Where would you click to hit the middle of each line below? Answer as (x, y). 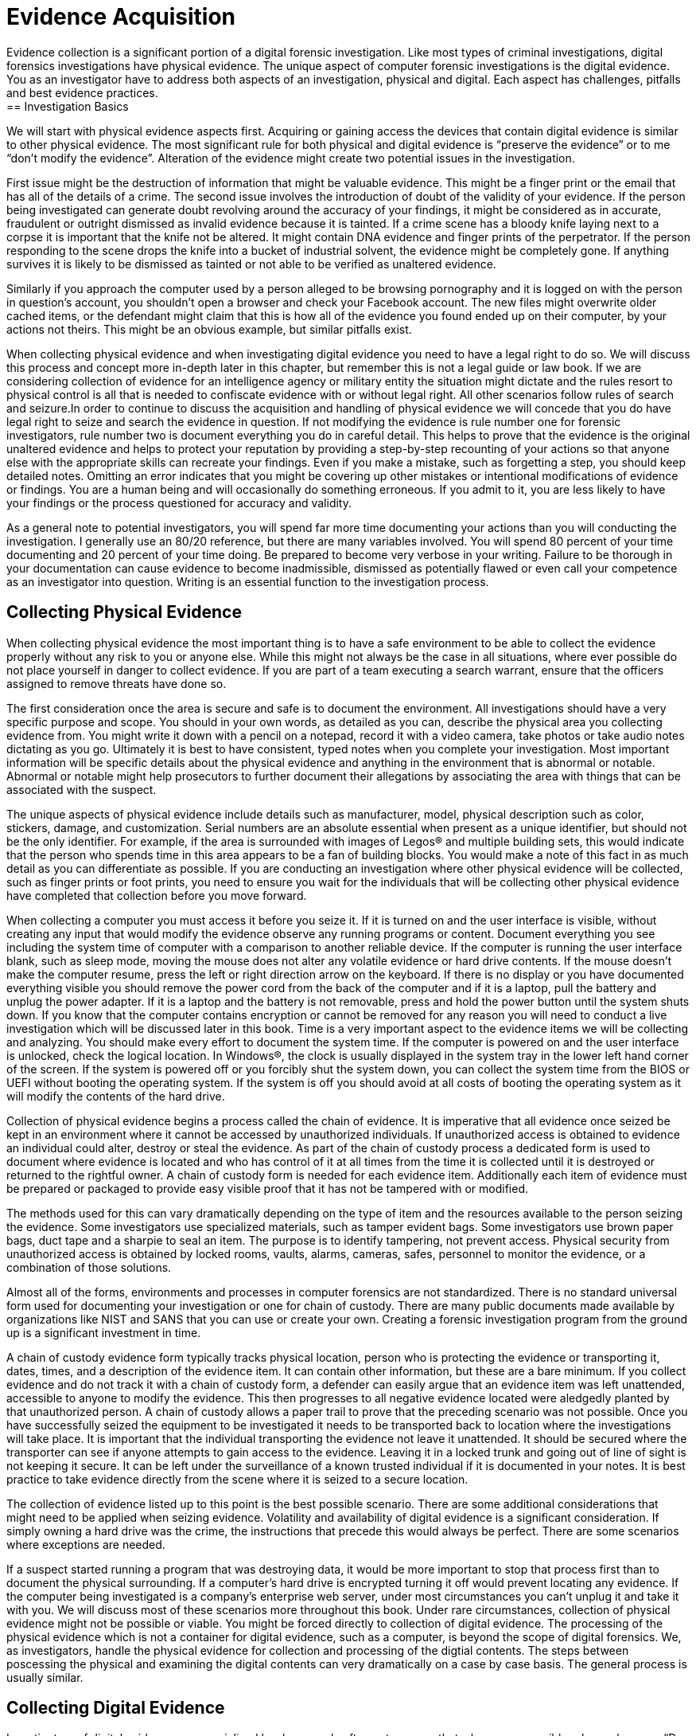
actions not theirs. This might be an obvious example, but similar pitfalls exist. (209, 329)
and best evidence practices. (82, 92)
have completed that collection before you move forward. (157, 895)
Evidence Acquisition (121, 17)
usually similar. (45, 1677)
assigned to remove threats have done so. (117, 683)
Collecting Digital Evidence (116, 1708)
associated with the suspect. (82, 789)
